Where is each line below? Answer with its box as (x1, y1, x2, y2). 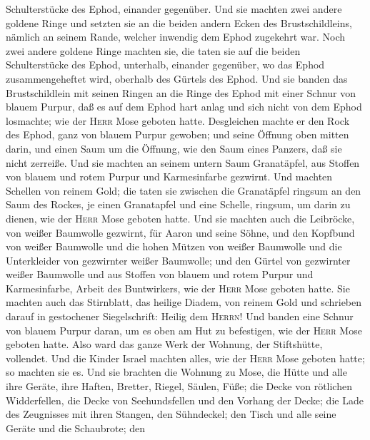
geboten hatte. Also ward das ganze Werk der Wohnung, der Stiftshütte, (6, 337, 323, 352)
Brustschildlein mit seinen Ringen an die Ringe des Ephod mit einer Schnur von (6, 85, 356, 100)
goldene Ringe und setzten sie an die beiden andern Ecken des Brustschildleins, (6, 15, 352, 30)
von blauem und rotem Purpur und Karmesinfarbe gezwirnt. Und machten (6, 169, 333, 184)
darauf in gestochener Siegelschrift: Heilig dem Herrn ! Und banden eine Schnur (6, 309, 354, 324)
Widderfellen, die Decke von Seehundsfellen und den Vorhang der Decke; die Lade (6, 392, 364, 407)
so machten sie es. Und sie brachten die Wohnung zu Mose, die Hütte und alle (6, 364, 347, 379)
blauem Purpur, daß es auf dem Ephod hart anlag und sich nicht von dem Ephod (6, 99, 362, 114)
